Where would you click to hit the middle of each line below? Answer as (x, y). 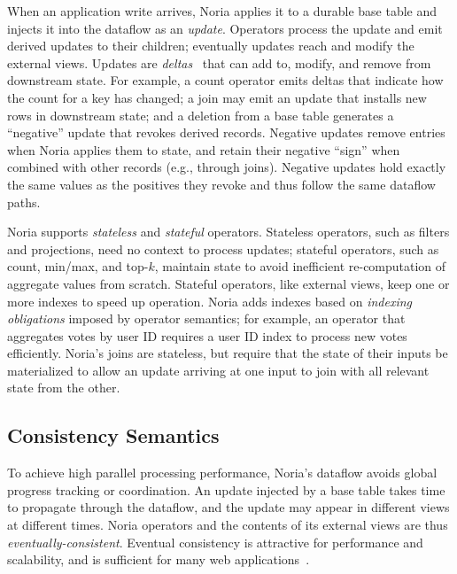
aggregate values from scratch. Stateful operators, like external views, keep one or (228, 283)
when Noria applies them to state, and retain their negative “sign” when (204, 149)
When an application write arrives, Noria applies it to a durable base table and (222, 11)
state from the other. (64, 388)
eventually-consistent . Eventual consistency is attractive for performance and (215, 542)
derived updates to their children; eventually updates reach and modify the (211, 46)
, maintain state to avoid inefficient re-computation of (300, 266)
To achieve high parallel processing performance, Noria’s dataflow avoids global (222, 473)
